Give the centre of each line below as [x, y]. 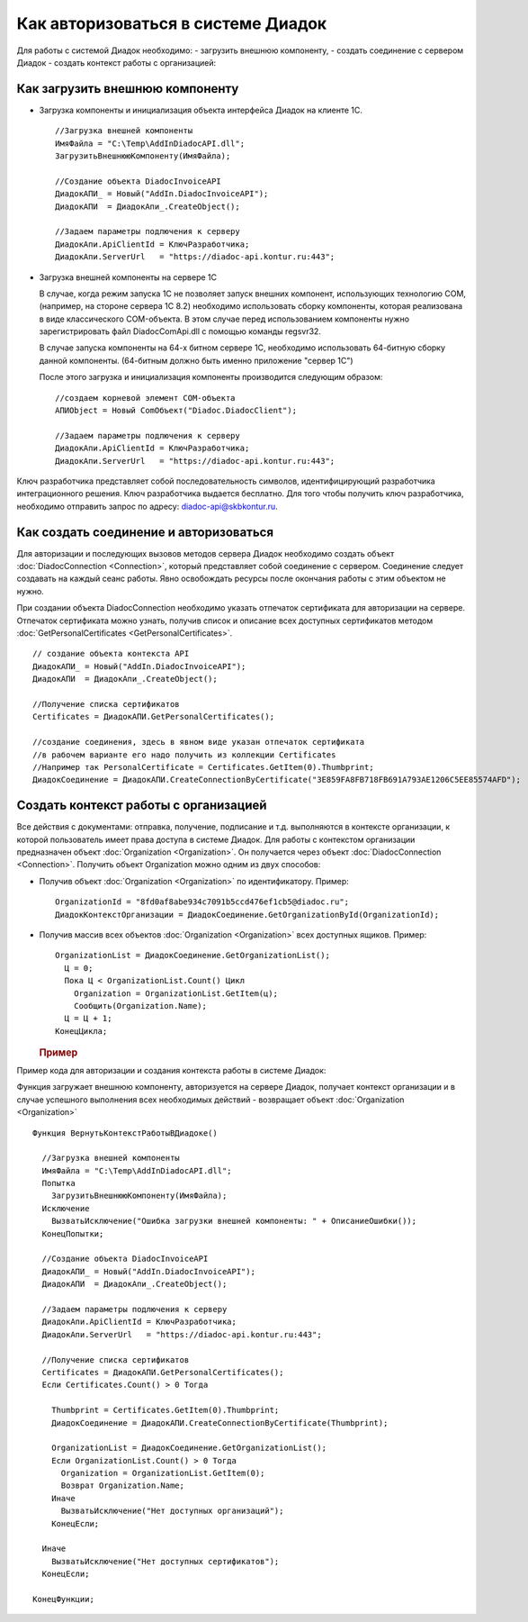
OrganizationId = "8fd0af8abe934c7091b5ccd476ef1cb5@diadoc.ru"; [202, 902]
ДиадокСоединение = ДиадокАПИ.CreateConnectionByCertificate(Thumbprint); [219, 1423]
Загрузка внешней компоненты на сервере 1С [128, 277]
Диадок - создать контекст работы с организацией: [116, 62]
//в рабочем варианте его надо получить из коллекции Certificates [184, 755]
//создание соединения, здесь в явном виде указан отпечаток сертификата [199, 742]
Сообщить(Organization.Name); [140, 1006]
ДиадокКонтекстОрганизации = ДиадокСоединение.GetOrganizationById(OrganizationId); [247, 915]
